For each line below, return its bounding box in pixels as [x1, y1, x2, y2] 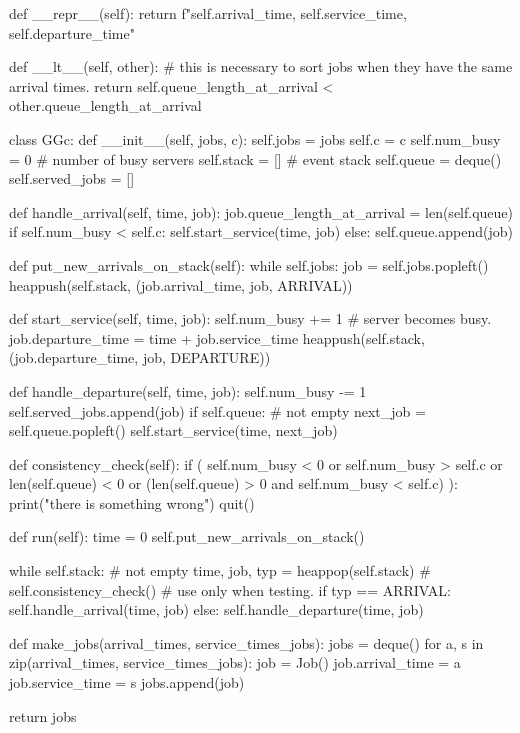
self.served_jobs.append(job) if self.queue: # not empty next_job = [9, 400, 426, 421]
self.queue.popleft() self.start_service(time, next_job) [9, 420, 338, 441]
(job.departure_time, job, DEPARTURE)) [9, 347, 271, 368]
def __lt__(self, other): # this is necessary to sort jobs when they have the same [9, 56, 513, 77]
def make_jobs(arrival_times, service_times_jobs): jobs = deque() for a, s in [9, 632, 484, 653]
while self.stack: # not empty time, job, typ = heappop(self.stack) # [9, 560, 431, 581]
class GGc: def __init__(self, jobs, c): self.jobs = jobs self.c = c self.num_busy [9, 128, 501, 149]
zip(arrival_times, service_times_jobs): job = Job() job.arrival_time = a [9, 652, 461, 673]
